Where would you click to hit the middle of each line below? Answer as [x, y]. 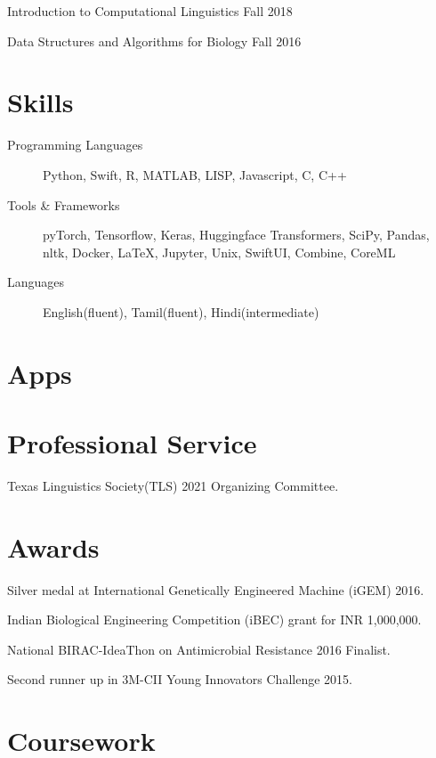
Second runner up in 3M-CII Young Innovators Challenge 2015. [180, 679]
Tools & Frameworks [64, 204]
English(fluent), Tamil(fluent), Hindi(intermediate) [181, 311]
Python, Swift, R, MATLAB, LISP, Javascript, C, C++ [195, 174]
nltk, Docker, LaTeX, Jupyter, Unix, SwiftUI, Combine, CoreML [219, 252]
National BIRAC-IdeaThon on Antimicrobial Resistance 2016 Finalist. [199, 649]
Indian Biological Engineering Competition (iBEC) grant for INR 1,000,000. [214, 619]
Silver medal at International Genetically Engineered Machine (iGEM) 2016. [216, 589]
